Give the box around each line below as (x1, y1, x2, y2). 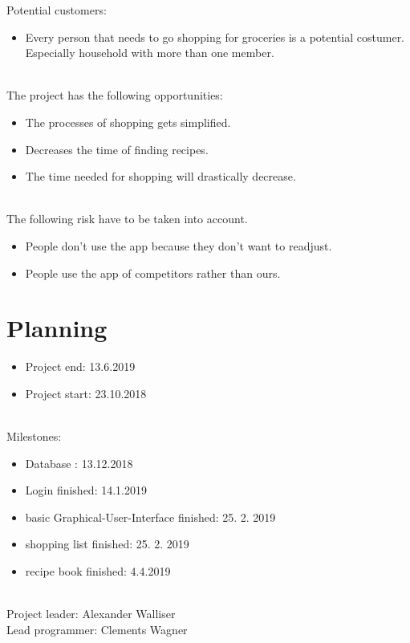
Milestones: (6, 428, 62, 445)
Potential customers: (6, 2, 107, 18)
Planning (6, 311, 108, 344)
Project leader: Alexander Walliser (6, 605, 176, 622)
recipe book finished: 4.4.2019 (25, 563, 171, 579)
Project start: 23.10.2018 (25, 385, 147, 401)
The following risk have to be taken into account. (6, 210, 248, 227)
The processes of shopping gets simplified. (25, 113, 231, 130)
